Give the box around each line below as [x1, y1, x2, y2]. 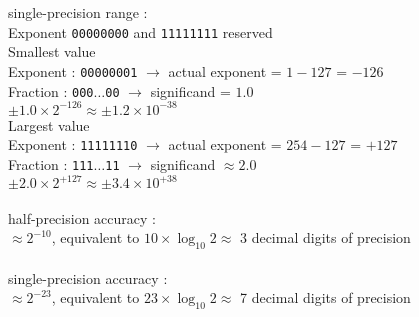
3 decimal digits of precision [239, 227, 411, 248]
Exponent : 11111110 [8, 134, 138, 155]
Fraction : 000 [8, 80, 94, 101]
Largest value [8, 114, 90, 135]
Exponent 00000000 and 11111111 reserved [8, 21, 273, 42]
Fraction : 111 [8, 153, 94, 174]
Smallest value [8, 41, 96, 62]
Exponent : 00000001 [8, 60, 138, 81]
